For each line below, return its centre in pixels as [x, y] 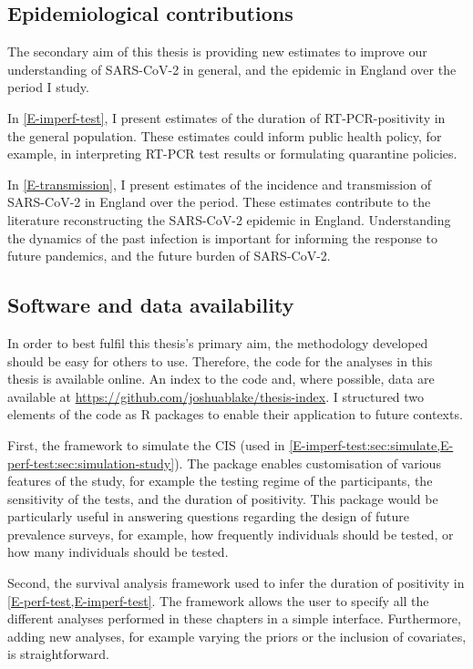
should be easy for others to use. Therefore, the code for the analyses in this [220, 360]
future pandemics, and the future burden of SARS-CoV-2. [169, 256]
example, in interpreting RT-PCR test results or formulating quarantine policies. [232, 154]
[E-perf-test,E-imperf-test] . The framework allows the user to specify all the [218, 600]
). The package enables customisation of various [308, 463]
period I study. [48, 87]
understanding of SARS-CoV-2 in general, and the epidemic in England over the [232, 69]
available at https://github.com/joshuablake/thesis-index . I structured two [216, 396]
